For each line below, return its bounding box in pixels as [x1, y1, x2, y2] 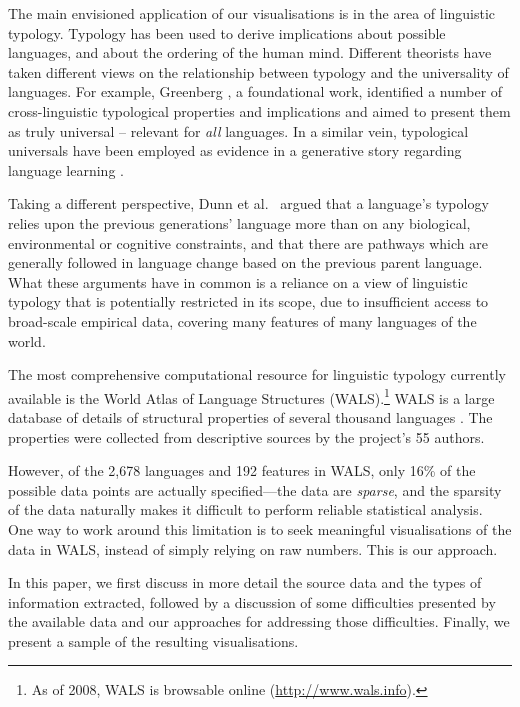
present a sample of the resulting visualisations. [8, 630, 299, 651]
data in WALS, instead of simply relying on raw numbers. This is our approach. [8, 538, 498, 559]
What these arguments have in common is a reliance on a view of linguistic [8, 271, 468, 292]
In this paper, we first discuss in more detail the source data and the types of [8, 572, 482, 593]
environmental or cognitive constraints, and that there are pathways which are [8, 232, 488, 253]
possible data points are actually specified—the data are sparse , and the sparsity [8, 479, 502, 500]
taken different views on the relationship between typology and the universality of [8, 61, 509, 82]
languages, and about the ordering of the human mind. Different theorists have [8, 42, 492, 63]
